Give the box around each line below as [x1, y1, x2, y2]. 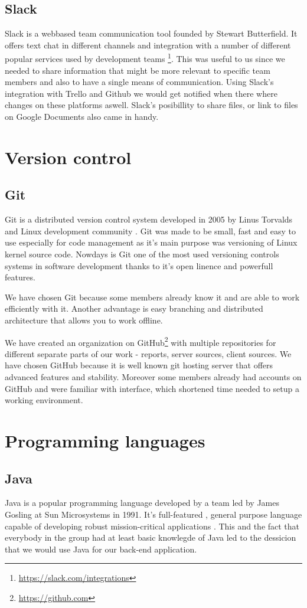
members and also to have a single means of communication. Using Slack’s [5, 76, 274, 88]
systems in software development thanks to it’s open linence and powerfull [5, 259, 273, 272]
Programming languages [5, 428, 205, 452]
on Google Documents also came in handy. [5, 110, 159, 123]
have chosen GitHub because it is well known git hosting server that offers [5, 359, 273, 371]
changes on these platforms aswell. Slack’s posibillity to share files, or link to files [5, 99, 298, 111]
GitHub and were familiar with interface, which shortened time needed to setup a [5, 382, 299, 394]
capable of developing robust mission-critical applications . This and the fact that [5, 519, 300, 532]
